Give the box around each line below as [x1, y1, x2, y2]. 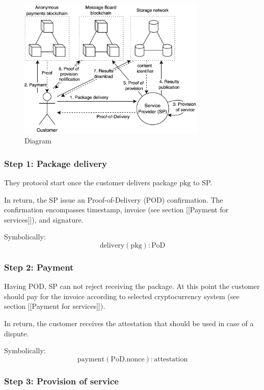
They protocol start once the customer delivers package [4, 177, 177, 188]
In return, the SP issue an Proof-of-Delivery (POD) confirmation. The [4, 194, 223, 205]
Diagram [24, 135, 51, 146]
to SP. [193, 177, 213, 188]
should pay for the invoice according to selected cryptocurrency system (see [4, 290, 240, 301]
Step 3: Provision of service [4, 374, 119, 387]
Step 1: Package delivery [4, 157, 107, 169]
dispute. [4, 328, 29, 338]
